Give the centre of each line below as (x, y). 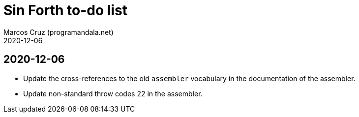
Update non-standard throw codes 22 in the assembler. (113, 93)
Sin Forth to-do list (65, 10)
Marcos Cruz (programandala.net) (59, 32)
